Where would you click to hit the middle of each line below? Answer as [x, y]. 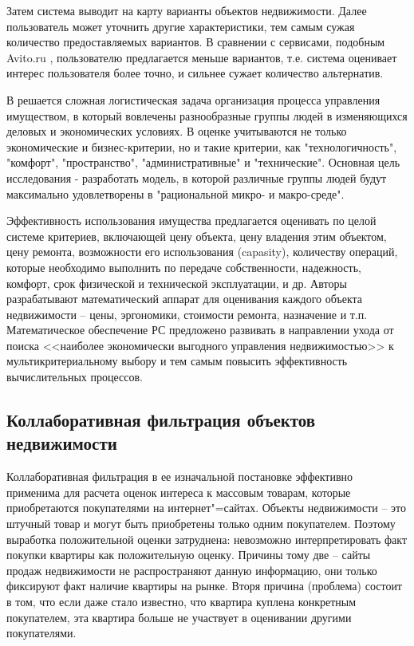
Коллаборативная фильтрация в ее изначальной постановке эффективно [180, 477]
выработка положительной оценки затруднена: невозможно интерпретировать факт [207, 539]
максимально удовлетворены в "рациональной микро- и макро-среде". [175, 193]
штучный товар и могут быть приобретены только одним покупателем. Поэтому [201, 524]
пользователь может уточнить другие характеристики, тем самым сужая [181, 26]
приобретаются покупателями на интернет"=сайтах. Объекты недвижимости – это [207, 508]
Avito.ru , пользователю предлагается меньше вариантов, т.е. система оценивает [202, 57]
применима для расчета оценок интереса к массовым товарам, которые [179, 492]
